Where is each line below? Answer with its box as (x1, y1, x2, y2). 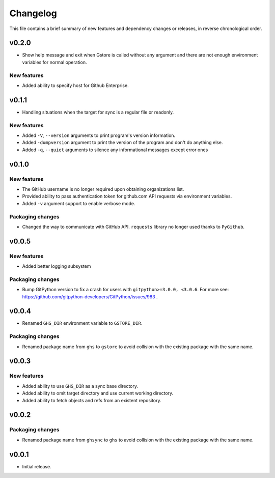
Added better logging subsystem (22, 263, 91, 269)
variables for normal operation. (22, 59, 87, 65)
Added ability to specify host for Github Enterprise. (22, 82, 129, 89)
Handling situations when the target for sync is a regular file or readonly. (22, 109, 174, 115)
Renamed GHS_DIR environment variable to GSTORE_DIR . (22, 320, 143, 326)
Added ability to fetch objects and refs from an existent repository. (22, 397, 161, 403)
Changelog (9, 8, 57, 19)
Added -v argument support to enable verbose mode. (22, 200, 135, 206)
